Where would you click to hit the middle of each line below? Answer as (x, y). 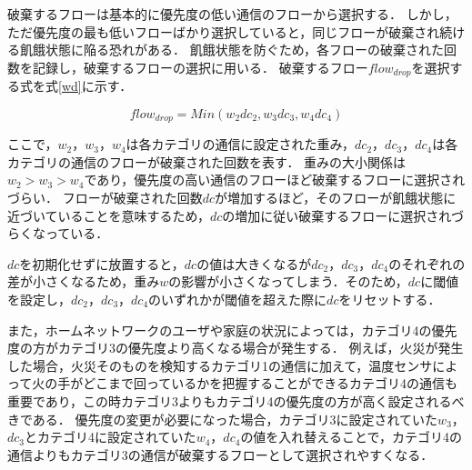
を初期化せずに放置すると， (102, 263)
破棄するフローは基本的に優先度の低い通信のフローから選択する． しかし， (232, 14)
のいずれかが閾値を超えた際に (238, 300)
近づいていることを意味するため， (109, 215)
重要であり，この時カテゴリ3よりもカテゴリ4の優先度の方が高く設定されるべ (236, 401)
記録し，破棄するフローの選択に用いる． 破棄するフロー (200, 67)
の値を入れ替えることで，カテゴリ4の (351, 437)
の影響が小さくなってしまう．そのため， (288, 281)
